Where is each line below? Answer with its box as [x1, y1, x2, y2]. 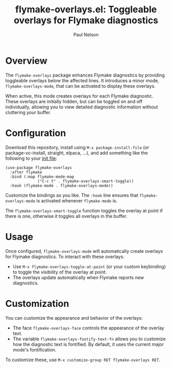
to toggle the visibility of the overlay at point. [12, 269, 107, 275]
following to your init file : [5, 155, 57, 161]
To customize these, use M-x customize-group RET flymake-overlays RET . [5, 356, 160, 363]
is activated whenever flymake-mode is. [36, 197, 118, 204]
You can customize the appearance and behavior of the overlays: [5, 315, 143, 321]
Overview [5, 55, 48, 66]
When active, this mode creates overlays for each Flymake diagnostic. [5, 93, 154, 99]
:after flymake [10, 170, 42, 175]
